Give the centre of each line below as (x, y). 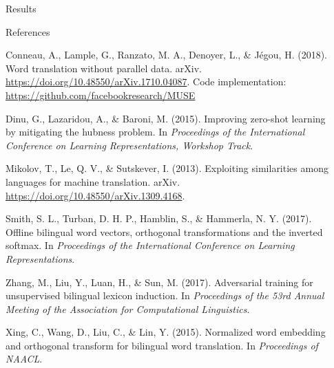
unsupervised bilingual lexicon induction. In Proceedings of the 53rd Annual (165, 295)
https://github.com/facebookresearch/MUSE (101, 95)
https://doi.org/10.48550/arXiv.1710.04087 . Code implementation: (146, 82)
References (28, 31)
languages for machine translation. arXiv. (93, 181)
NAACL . (24, 359)
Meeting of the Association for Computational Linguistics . (128, 309)
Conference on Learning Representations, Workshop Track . (129, 145)
